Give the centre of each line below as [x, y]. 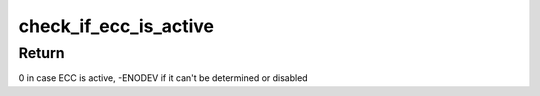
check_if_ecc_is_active [116, 26]
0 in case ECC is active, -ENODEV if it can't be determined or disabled [163, 78]
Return [41, 53]
